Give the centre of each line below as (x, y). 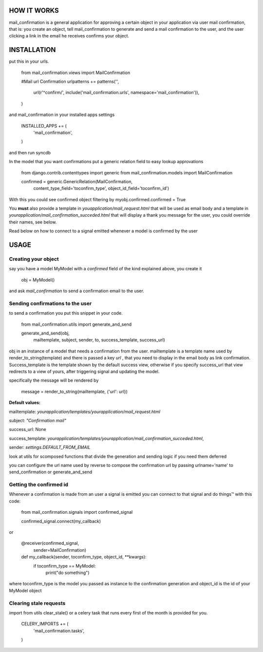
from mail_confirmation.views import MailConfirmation (76, 73)
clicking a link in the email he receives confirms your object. (69, 36)
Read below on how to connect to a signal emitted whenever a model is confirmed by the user (103, 231)
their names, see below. (33, 222)
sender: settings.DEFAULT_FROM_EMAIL (50, 447)
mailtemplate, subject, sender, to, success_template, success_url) (99, 340)
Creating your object (34, 259)
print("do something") (67, 573)
